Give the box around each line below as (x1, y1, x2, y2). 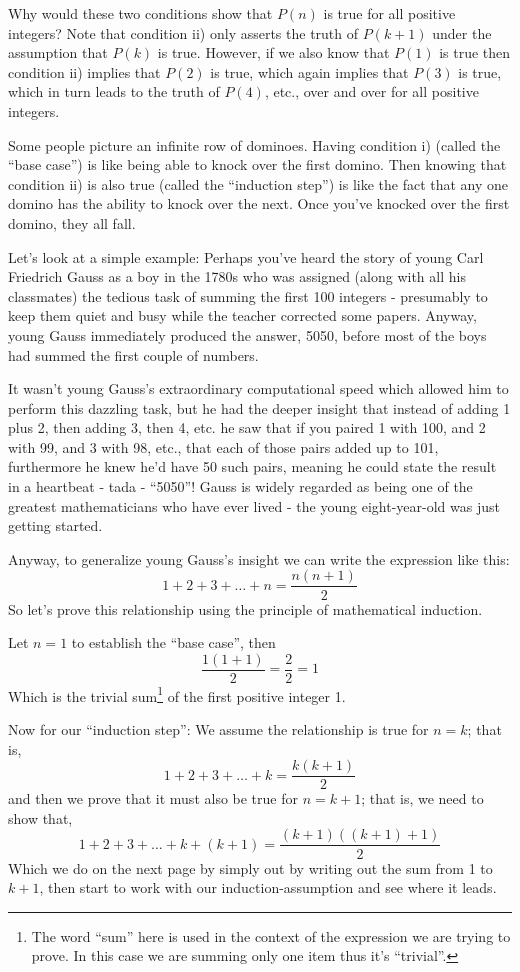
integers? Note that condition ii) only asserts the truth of (8, 22, 359, 43)
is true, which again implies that (210, 61, 409, 82)
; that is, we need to (361, 788, 484, 809)
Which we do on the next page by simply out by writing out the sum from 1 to (8, 857, 493, 878)
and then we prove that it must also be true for (8, 788, 298, 809)
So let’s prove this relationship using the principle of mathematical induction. (8, 598, 483, 619)
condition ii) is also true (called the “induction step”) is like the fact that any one (8, 173, 509, 194)
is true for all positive (323, 3, 456, 23)
